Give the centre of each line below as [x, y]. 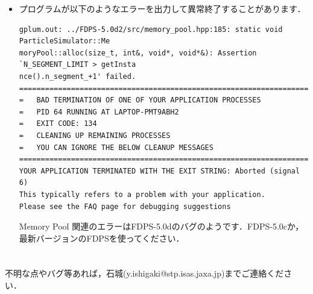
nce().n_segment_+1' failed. [77, 76]
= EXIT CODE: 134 [58, 124]
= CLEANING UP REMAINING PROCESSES [95, 135]
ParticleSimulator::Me [65, 41]
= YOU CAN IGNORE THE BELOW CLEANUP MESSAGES [116, 147]
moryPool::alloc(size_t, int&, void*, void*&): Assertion [138, 53]
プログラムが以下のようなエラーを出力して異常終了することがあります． [162, 8]
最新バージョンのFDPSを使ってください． [102, 238]
